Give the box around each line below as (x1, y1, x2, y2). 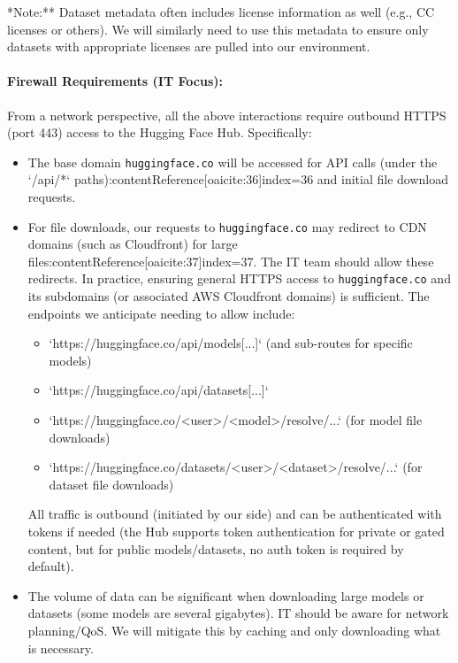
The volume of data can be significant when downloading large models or (27, 586, 424, 605)
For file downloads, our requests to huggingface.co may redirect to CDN (27, 217, 427, 235)
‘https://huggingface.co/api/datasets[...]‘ (49, 381, 269, 399)
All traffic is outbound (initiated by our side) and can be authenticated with (27, 505, 442, 523)
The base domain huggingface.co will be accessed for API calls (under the (27, 152, 438, 171)
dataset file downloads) (49, 474, 174, 493)
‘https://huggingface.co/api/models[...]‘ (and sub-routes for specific (49, 334, 413, 352)
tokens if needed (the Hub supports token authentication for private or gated (27, 522, 445, 541)
